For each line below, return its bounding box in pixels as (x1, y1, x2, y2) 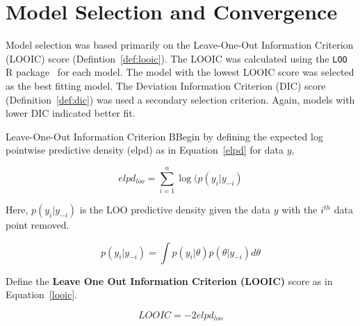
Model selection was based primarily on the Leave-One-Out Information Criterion (6, 38, 354, 52)
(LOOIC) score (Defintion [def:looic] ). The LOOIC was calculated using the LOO (6, 51, 347, 65)
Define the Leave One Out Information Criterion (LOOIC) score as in (6, 273, 333, 288)
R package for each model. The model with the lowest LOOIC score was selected (6, 65, 354, 79)
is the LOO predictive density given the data (79, 202, 270, 217)
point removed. (6, 218, 69, 232)
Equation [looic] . (6, 287, 77, 302)
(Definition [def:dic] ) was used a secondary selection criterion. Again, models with (6, 92, 355, 106)
